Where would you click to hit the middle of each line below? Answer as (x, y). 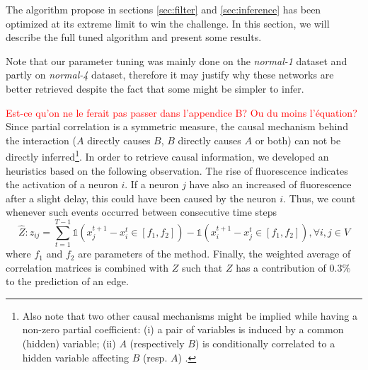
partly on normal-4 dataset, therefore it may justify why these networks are (170, 75)
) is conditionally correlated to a (265, 343)
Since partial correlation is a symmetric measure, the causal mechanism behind (177, 126)
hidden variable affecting (75, 357)
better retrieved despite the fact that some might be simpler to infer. (155, 88)
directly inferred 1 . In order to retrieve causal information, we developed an (167, 155)
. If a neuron (152, 184)
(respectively (157, 343)
